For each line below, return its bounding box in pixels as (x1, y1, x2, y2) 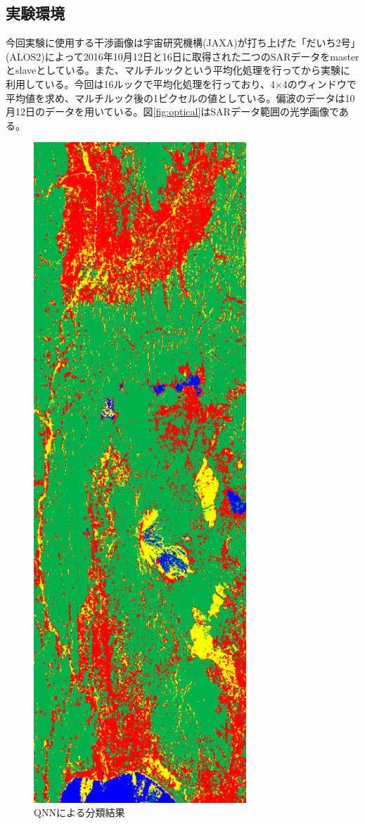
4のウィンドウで (282, 76, 357, 91)
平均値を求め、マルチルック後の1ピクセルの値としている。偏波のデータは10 (6, 90, 355, 105)
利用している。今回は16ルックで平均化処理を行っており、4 (6, 76, 275, 91)
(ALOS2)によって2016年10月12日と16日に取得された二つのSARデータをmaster (6, 49, 359, 63)
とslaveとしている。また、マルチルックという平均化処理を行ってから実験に (6, 63, 351, 77)
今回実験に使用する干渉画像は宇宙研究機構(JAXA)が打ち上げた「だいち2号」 (6, 35, 356, 50)
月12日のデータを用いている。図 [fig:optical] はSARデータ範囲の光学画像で (6, 104, 339, 119)
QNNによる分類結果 (34, 805, 125, 820)
